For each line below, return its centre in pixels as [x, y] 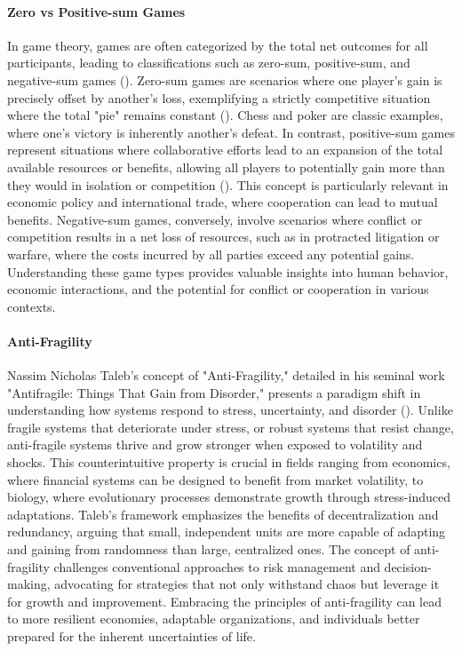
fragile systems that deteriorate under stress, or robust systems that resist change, [231, 427]
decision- [408, 566]
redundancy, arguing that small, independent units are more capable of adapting [227, 532]
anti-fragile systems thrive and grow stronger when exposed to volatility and [215, 445]
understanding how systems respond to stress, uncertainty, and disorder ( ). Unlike [230, 410]
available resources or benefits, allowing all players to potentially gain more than [226, 167]
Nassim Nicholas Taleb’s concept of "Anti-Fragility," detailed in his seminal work [226, 375]
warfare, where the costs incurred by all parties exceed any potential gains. [211, 254]
